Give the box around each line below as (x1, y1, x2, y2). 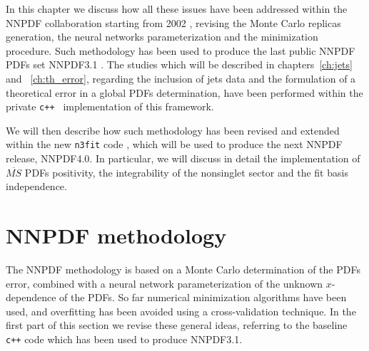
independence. (6, 179, 67, 194)
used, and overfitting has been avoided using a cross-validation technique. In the (6, 303, 356, 318)
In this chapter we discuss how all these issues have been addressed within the (6, 1, 348, 16)
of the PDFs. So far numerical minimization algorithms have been (59, 290, 347, 305)
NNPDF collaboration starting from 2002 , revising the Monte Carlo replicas (6, 15, 341, 30)
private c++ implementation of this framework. (6, 99, 214, 114)
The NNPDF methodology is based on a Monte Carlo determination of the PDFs (6, 261, 360, 276)
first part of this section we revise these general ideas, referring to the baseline (6, 318, 348, 332)
